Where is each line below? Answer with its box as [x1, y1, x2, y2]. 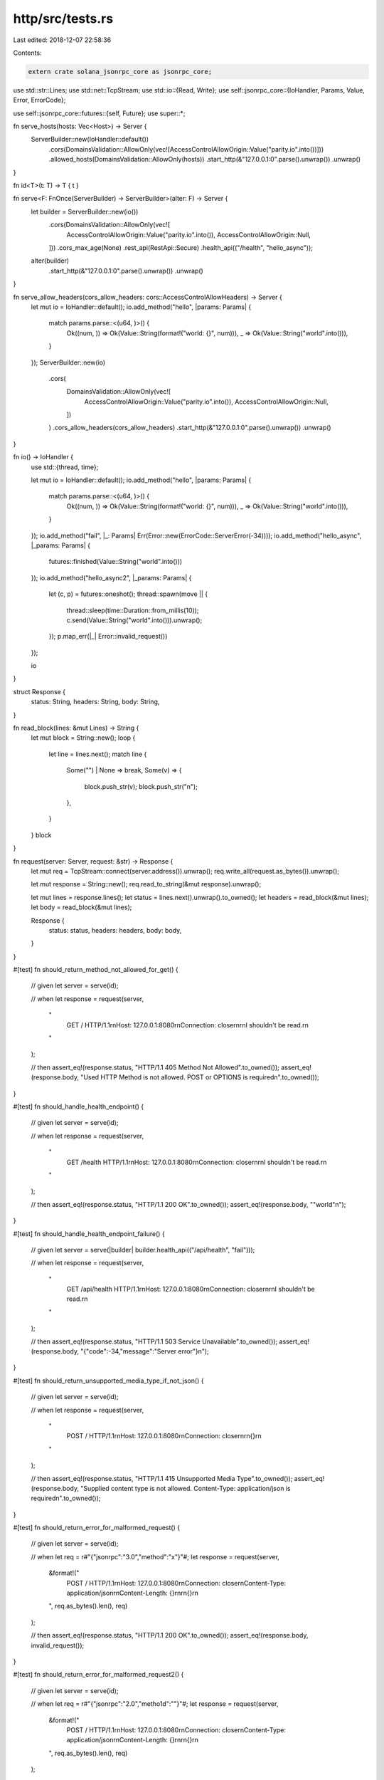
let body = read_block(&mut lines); [31, 903, 132, 911]
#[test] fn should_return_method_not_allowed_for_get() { [13, 965, 178, 974]
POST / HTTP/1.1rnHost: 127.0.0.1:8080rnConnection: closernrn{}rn [66, 1432, 262, 1440]
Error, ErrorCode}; [13, 96, 66, 105]
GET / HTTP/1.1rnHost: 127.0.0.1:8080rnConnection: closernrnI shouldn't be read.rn [66, 1020, 309, 1029]
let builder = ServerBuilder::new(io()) [31, 207, 139, 216]
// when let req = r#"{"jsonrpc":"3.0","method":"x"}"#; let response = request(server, [31, 1552, 280, 1561]
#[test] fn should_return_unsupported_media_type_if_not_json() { [13, 1376, 204, 1385]
